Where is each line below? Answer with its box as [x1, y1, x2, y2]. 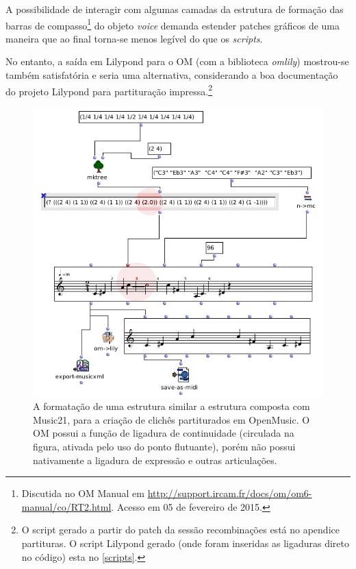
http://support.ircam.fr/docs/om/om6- [147, 486, 312, 500]
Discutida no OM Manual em [21, 486, 144, 500]
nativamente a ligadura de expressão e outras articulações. [33, 452, 277, 467]
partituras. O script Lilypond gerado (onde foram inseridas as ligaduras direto [21, 535, 349, 550]
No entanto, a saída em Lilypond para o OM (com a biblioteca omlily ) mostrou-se [5, 54, 349, 69]
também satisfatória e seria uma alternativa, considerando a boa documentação [5, 68, 338, 82]
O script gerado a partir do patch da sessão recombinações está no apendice [21, 522, 340, 537]
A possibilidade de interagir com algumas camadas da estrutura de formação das [5, 2, 344, 16]
